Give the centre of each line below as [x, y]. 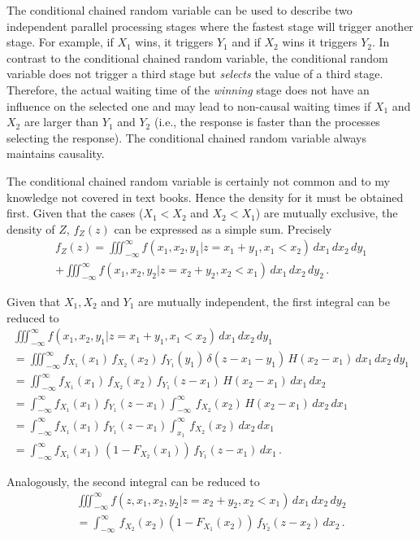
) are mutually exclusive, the [327, 213]
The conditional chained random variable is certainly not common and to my [198, 180]
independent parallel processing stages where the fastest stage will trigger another [210, 26]
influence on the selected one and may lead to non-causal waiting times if [189, 105]
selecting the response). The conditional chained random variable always [186, 137]
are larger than [61, 122]
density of [31, 228]
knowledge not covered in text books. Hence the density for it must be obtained [205, 197]
